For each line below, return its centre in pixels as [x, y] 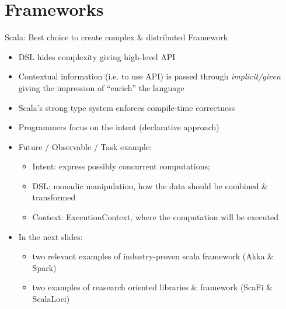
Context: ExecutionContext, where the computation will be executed [155, 217]
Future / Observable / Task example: [85, 146]
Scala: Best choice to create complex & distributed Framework [116, 37]
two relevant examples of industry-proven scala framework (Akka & [153, 256]
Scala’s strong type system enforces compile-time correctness [127, 107]
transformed [54, 197]
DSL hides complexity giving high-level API [97, 56]
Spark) [44, 267]
